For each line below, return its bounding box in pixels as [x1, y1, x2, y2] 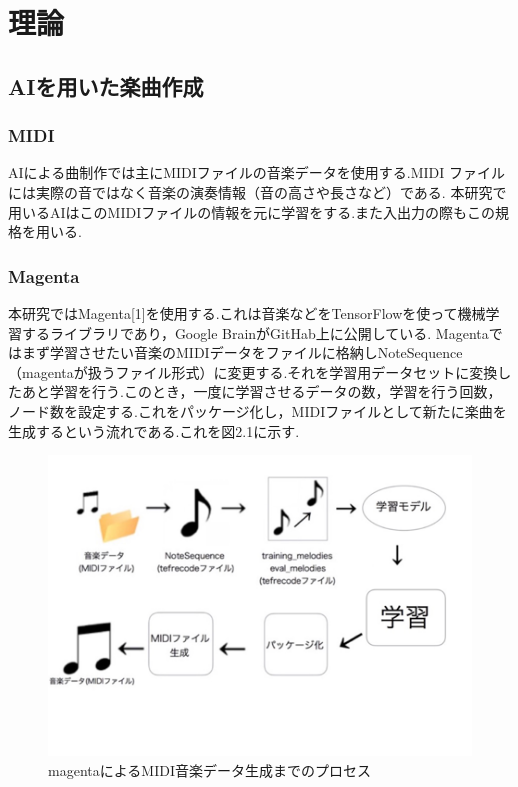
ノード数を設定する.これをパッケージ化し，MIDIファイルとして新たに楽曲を [8, 400, 507, 421]
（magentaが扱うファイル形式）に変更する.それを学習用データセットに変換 [8, 361, 498, 382]
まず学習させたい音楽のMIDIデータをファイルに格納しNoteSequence [21, 342, 463, 363]
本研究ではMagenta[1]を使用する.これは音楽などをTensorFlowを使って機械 [8, 302, 486, 323]
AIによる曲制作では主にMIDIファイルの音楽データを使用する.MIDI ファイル [8, 162, 505, 183]
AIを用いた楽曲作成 [8, 70, 204, 101]
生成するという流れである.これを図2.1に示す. [8, 420, 300, 441]
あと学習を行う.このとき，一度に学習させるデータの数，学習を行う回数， [21, 381, 502, 402]
